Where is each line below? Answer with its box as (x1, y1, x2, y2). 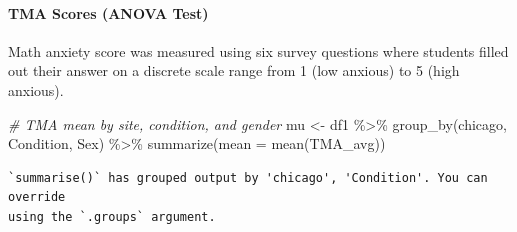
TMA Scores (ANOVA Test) (8, 2, 209, 23)
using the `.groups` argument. (8, 209, 216, 224)
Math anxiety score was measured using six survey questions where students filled (8, 40, 509, 61)
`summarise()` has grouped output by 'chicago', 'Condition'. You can (8, 170, 488, 185)
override (8, 190, 66, 205)
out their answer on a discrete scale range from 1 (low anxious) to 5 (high (8, 60, 460, 81)
